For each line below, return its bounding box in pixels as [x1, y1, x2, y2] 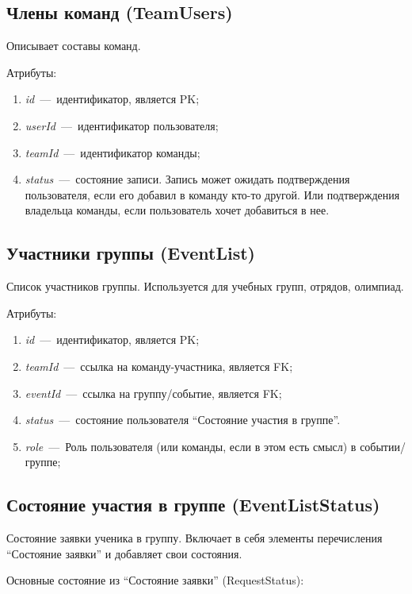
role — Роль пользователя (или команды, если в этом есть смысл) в [25, 438, 357, 454]
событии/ [360, 438, 406, 454]
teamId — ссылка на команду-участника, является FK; [25, 357, 293, 374]
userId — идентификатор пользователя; [25, 117, 219, 133]
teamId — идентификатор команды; [25, 144, 200, 160]
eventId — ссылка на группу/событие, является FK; [25, 384, 282, 401]
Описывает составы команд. [6, 37, 141, 54]
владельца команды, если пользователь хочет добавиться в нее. [25, 202, 330, 218]
